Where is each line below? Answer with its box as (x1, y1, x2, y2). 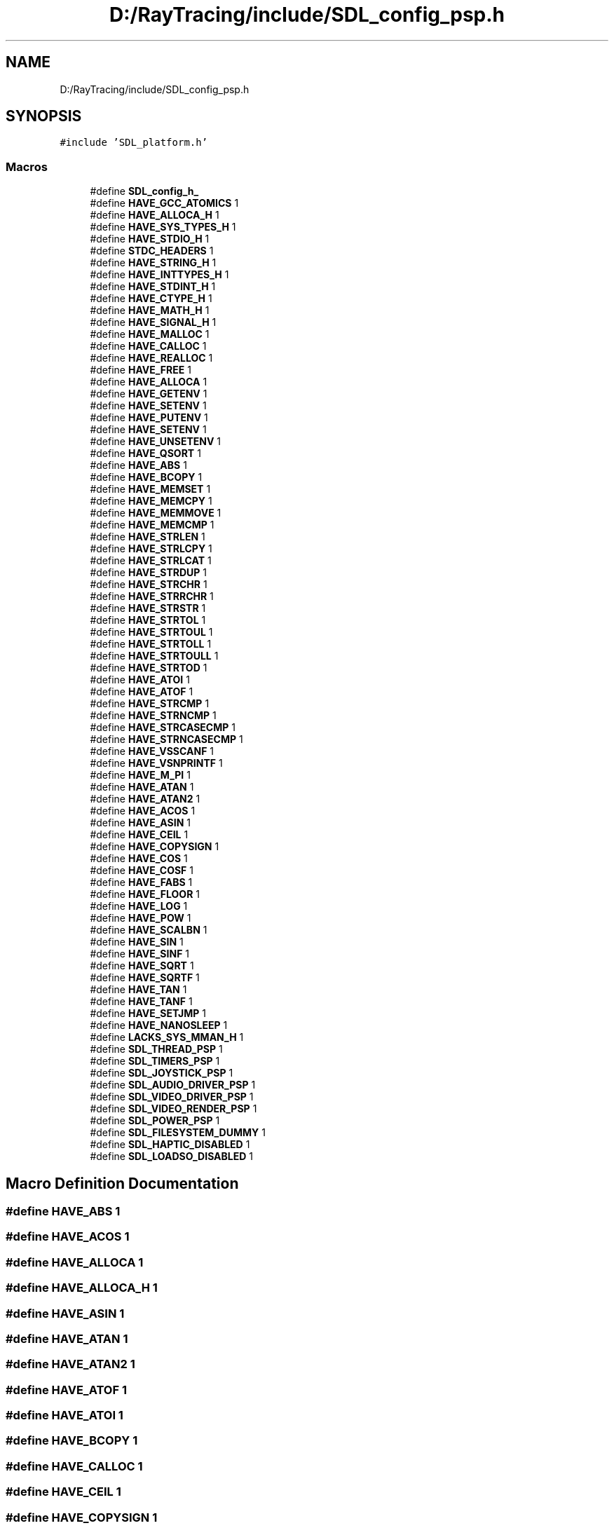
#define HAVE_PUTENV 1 (90, 411, 208, 424)
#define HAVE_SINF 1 (90, 948, 189, 960)
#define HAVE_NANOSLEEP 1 (90, 1019, 228, 1032)
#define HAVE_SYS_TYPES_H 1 (90, 221, 236, 233)
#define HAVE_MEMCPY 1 (90, 495, 212, 507)
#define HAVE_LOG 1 (90, 900, 188, 913)
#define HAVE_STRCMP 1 (90, 697, 210, 710)
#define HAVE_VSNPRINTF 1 (90, 757, 223, 770)
